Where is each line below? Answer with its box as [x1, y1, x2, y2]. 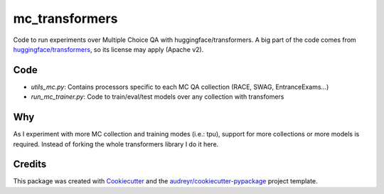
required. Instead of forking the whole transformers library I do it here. [13, 139, 219, 149]
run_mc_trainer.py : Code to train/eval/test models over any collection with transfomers [31, 92, 284, 101]
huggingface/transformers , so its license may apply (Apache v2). [13, 45, 204, 53]
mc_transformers [13, 11, 118, 26]
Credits [13, 158, 47, 171]
